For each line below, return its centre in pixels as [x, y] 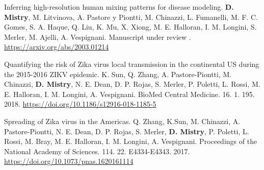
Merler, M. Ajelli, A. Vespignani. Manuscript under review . [98, 37]
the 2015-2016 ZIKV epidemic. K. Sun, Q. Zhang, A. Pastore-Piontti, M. [118, 74]
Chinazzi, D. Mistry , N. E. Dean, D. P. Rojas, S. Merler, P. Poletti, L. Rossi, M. [132, 84]
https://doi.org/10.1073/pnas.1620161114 [69, 161]
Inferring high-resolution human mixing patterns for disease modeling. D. [119, 7]
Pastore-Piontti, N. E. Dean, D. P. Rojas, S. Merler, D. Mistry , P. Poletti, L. [127, 131]
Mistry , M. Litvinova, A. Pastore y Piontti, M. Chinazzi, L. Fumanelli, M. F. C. [131, 17]
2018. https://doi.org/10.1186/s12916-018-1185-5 [80, 104]
